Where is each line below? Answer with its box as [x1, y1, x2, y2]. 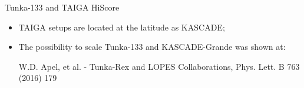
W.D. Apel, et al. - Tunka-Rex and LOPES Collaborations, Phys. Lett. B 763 [18, 60, 300, 72]
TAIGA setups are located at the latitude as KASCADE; [18, 21, 225, 33]
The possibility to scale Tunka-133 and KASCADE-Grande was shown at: [18, 40, 286, 53]
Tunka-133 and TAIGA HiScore [5, 1, 120, 13]
